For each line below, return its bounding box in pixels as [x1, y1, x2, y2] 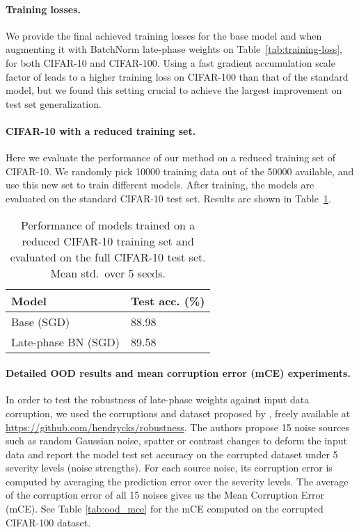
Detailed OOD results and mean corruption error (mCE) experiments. [6, 366, 351, 380]
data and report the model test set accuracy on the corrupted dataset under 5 [6, 446, 338, 461]
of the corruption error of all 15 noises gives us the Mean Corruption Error [6, 487, 324, 502]
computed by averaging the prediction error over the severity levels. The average [6, 474, 349, 488]
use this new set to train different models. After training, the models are [6, 177, 314, 192]
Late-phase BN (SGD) [11, 333, 120, 350]
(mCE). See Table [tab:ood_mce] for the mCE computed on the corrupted [6, 501, 324, 516]
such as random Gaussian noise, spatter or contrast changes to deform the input [6, 433, 347, 448]
